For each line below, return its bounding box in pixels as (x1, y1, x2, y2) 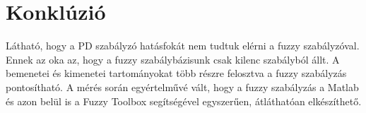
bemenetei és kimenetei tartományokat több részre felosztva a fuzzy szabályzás (6, 66, 347, 81)
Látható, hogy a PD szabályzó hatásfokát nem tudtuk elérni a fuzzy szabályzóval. (6, 38, 360, 53)
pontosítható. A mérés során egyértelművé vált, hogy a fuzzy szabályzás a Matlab (6, 79, 359, 94)
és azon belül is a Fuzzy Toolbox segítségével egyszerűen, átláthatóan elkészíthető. (6, 93, 362, 108)
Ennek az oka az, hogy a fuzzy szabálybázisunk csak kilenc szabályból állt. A (6, 52, 340, 66)
